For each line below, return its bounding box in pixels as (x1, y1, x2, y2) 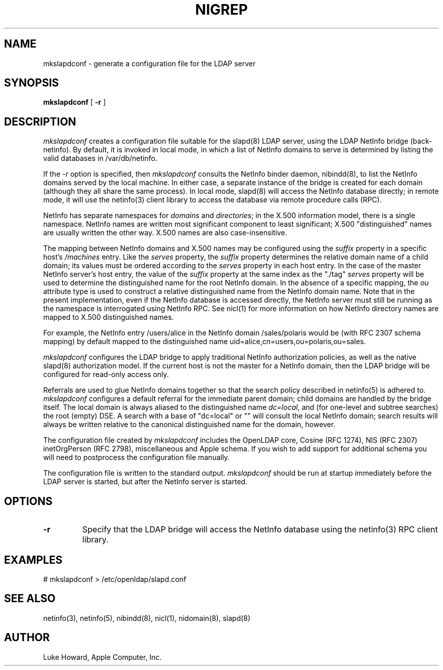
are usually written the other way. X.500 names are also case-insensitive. (43, 228, 287, 237)
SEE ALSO (4, 592, 56, 605)
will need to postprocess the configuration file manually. (43, 453, 230, 462)
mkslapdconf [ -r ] (43, 98, 106, 107)
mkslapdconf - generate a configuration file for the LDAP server (43, 59, 256, 68)
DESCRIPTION (4, 115, 76, 128)
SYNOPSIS (4, 76, 59, 90)
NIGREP (195, 1, 248, 18)
